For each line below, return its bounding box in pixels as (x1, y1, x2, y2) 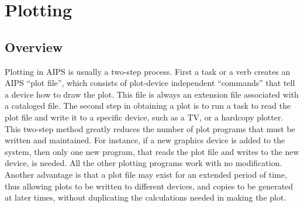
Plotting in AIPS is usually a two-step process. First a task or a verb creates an (5, 65, 291, 77)
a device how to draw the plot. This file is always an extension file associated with (5, 88, 299, 100)
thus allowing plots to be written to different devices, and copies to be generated (5, 180, 293, 192)
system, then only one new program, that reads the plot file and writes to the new (5, 145, 299, 157)
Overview (5, 37, 63, 56)
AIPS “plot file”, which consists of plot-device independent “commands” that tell (5, 77, 295, 89)
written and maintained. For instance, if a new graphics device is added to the (5, 134, 285, 146)
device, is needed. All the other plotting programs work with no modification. (5, 157, 282, 169)
